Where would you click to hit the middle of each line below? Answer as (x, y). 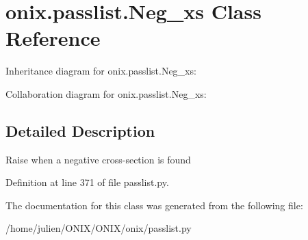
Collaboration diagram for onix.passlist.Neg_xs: (106, 93)
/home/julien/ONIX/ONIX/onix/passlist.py (99, 228)
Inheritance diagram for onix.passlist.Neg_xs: (101, 71)
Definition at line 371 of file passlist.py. (87, 182)
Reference (53, 38)
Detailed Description (80, 130)
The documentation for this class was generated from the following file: (154, 205)
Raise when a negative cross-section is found (98, 159)
